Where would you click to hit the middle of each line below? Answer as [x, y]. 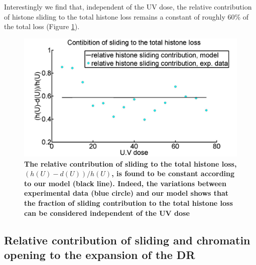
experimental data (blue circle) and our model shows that [126, 193]
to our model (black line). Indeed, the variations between [125, 183]
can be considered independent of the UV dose [107, 213]
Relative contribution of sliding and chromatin [127, 240]
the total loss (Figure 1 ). [42, 26]
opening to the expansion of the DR [100, 254]
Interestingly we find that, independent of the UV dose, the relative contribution [128, 7]
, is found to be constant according [173, 173]
